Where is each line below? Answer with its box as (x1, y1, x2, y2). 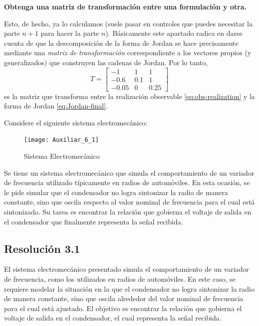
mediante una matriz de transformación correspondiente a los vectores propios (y (4, 47, 252, 58)
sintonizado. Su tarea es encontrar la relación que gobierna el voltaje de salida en (4, 207, 252, 217)
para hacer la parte (40, 28, 99, 38)
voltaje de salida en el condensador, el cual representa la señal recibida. (4, 313, 222, 323)
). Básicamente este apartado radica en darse (105, 28, 243, 38)
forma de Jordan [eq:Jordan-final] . (4, 101, 108, 111)
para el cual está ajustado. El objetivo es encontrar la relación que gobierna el (4, 303, 242, 313)
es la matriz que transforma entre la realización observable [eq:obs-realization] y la (4, 91, 255, 101)
